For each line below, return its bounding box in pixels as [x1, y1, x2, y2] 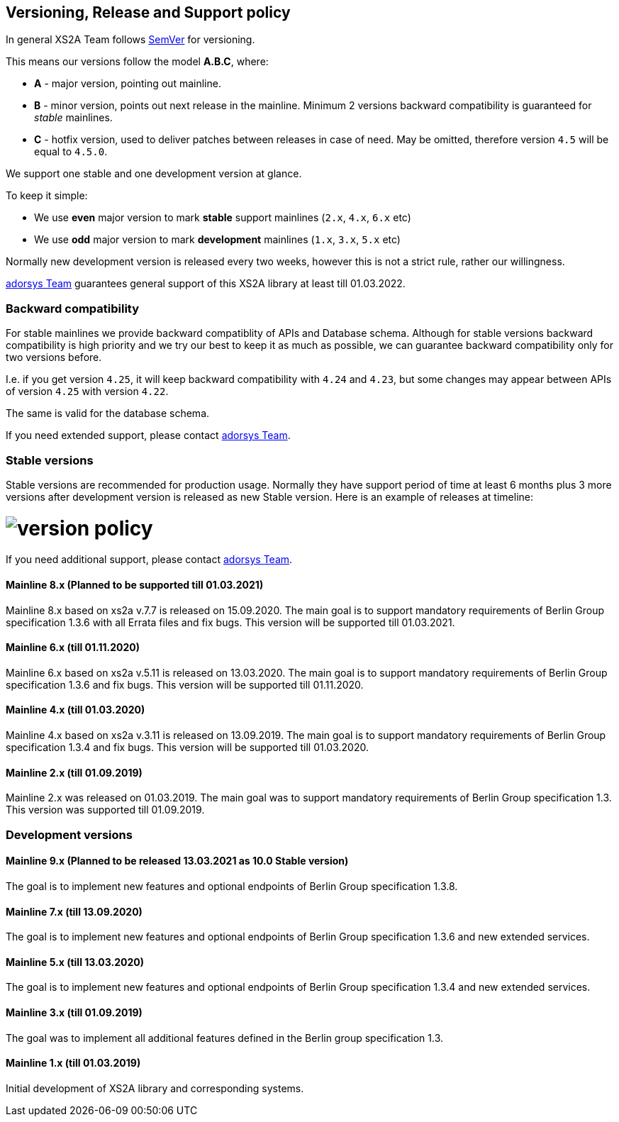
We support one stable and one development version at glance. [6, 167, 302, 180]
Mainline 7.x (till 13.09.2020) [6, 905, 143, 918]
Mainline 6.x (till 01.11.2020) [6, 641, 140, 654]
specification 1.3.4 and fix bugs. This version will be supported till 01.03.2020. [6, 741, 369, 754]
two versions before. [6, 351, 102, 364]
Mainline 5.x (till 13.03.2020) [6, 955, 144, 968]
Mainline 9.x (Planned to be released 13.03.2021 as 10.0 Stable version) [6, 855, 349, 867]
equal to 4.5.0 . [34, 145, 108, 158]
